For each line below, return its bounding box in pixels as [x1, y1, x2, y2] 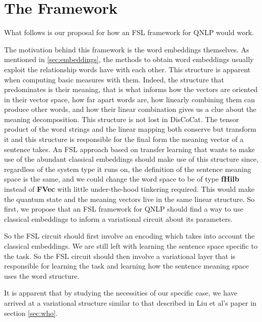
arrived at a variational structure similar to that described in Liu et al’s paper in [4, 297, 257, 308]
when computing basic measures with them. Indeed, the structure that [4, 74, 224, 84]
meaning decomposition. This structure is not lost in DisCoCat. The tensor [4, 113, 239, 124]
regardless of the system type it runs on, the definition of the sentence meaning [4, 163, 251, 174]
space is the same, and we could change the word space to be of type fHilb [4, 173, 240, 184]
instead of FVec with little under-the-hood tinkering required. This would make [4, 184, 255, 194]
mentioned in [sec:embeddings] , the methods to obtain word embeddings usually [4, 54, 254, 65]
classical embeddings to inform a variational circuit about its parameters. [4, 213, 233, 224]
